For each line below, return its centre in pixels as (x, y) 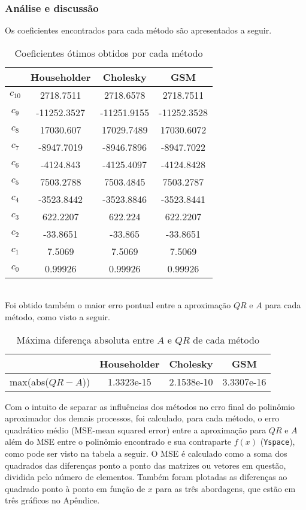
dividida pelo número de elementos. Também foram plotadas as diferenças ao (146, 477)
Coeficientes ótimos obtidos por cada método (109, 53)
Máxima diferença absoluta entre (85, 339)
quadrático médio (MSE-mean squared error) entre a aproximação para (136, 429)
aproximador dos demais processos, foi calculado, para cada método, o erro (142, 418)
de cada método (226, 339)
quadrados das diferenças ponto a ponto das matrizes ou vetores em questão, (146, 465)
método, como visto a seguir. (57, 317)
